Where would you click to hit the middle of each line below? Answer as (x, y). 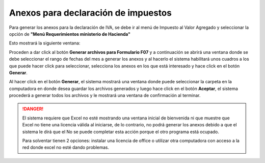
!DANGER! (33, 109)
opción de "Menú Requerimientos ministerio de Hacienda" (70, 34)
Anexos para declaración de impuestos (90, 13)
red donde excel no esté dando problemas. (66, 147)
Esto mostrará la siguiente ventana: (45, 43)
